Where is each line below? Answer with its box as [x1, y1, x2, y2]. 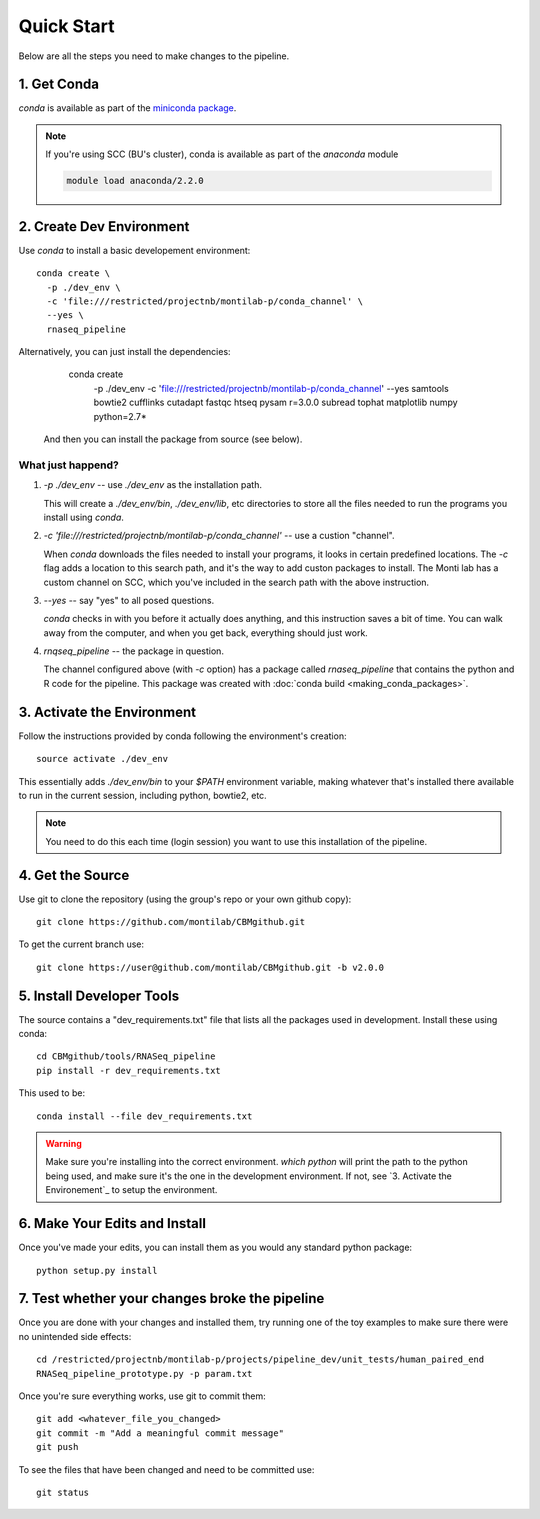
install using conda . [43, 511, 125, 523]
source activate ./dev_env [36, 753, 169, 765]
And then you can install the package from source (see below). [43, 433, 303, 445]
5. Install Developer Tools [18, 987, 180, 1004]
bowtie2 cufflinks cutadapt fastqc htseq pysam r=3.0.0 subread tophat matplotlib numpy [93, 396, 459, 409]
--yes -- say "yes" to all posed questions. [43, 594, 215, 606]
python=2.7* [93, 410, 147, 422]
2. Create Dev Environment [18, 218, 190, 235]
